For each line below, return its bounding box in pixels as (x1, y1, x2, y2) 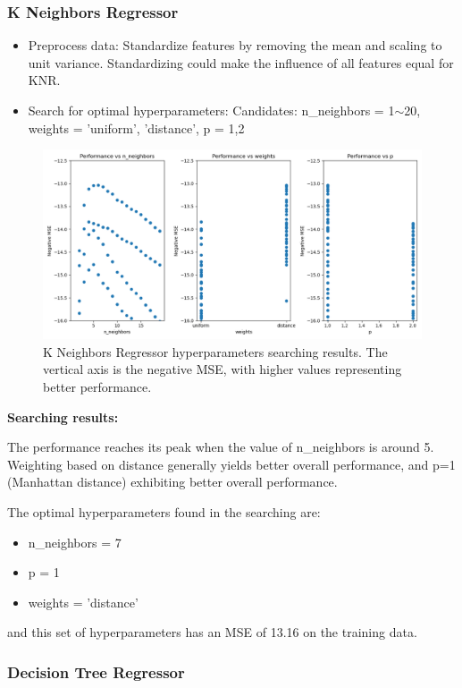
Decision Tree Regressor (7, 660, 185, 683)
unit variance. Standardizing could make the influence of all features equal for (28, 53, 454, 72)
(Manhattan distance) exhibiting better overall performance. (7, 472, 338, 491)
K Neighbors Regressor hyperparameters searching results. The (43, 342, 388, 361)
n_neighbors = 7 (28, 532, 122, 551)
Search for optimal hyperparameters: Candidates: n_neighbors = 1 (28, 101, 395, 119)
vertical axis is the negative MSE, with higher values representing (43, 360, 402, 378)
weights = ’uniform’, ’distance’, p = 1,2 (28, 118, 245, 137)
